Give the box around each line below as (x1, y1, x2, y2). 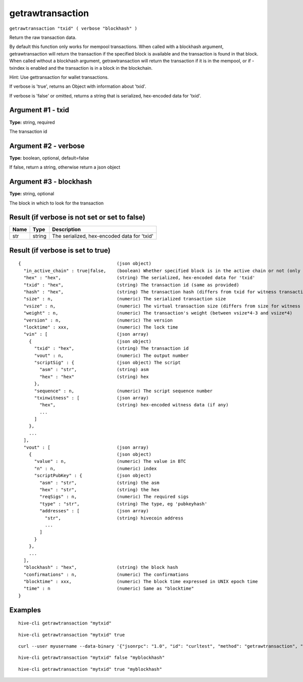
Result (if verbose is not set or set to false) (9, 213, 145, 222)
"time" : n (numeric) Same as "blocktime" (23, 586, 194, 592)
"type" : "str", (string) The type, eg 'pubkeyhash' (39, 501, 208, 507)
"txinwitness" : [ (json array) (34, 395, 149, 401)
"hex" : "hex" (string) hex (39, 374, 149, 380)
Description (52, 226, 81, 233)
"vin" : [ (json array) (23, 331, 149, 337)
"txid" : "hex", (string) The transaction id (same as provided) (23, 282, 239, 288)
